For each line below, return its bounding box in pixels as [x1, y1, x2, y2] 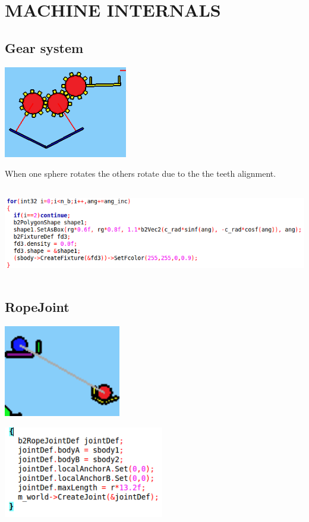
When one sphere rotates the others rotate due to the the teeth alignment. [5, 167, 276, 180]
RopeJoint [5, 298, 70, 316]
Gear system [5, 38, 84, 57]
